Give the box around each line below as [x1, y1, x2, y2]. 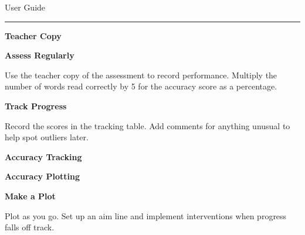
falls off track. [5, 221, 55, 233]
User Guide [5, 1, 46, 13]
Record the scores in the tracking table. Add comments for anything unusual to [5, 119, 290, 132]
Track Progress [5, 99, 67, 112]
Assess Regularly [5, 49, 74, 61]
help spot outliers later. [5, 131, 89, 143]
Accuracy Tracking [5, 150, 82, 163]
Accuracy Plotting [5, 170, 80, 182]
